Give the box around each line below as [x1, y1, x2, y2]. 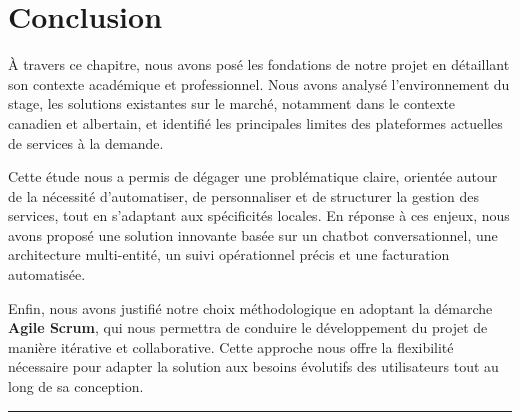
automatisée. [8, 264, 86, 285]
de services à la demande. [8, 132, 164, 153]
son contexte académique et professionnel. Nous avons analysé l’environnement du [8, 73, 510, 94]
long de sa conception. [8, 376, 144, 397]
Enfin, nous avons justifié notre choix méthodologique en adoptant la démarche [8, 297, 493, 318]
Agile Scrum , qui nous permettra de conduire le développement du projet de [8, 317, 488, 338]
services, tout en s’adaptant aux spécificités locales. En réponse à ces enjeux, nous [8, 205, 510, 226]
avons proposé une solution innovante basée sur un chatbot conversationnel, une [8, 224, 498, 245]
